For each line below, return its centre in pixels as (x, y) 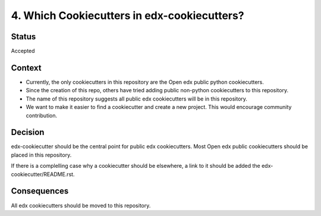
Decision (28, 132)
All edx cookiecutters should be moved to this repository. (81, 205)
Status (23, 37)
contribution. (42, 115)
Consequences (40, 191)
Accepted (23, 51)
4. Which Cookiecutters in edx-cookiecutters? (128, 15)
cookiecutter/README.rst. (43, 174)
